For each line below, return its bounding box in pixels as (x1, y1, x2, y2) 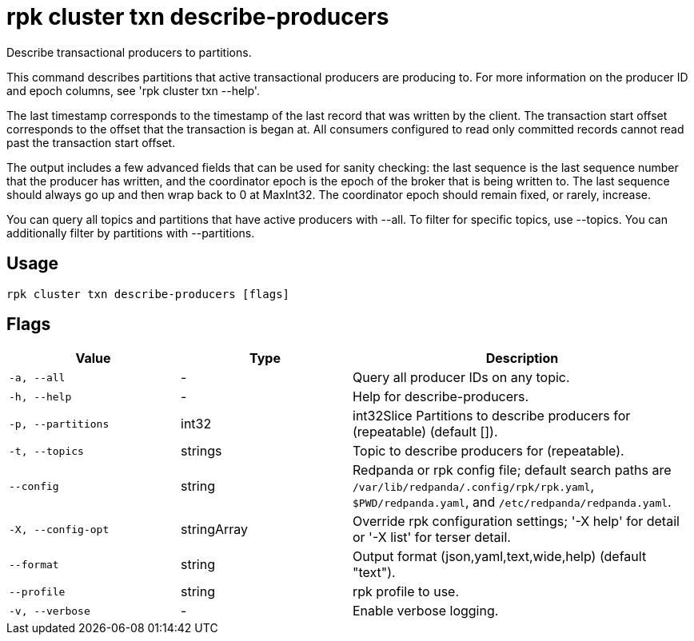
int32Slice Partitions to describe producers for (353, 408, 631, 424)
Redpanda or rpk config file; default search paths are (353, 462, 672, 479)
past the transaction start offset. (6, 135, 176, 149)
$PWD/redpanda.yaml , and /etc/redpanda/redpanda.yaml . (353, 494, 672, 511)
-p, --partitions (9, 417, 110, 430)
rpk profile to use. (353, 583, 460, 600)
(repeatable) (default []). (353, 424, 498, 440)
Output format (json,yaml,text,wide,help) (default (353, 548, 647, 565)
